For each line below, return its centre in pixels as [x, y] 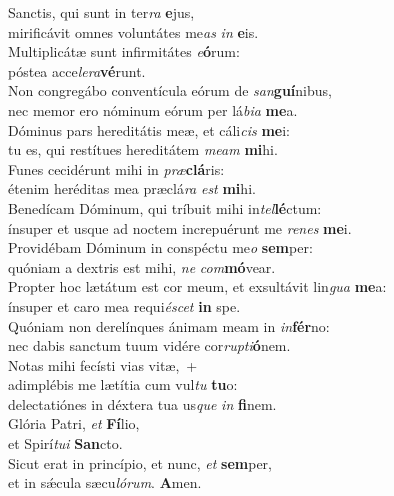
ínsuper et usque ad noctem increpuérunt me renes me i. [180, 227]
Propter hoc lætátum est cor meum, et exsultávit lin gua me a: [197, 286]
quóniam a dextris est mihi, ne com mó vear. [142, 266]
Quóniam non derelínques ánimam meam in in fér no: [169, 325]
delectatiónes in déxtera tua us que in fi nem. [142, 403]
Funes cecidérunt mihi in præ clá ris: [116, 168]
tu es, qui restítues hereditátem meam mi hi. [143, 149]
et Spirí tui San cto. [65, 443]
